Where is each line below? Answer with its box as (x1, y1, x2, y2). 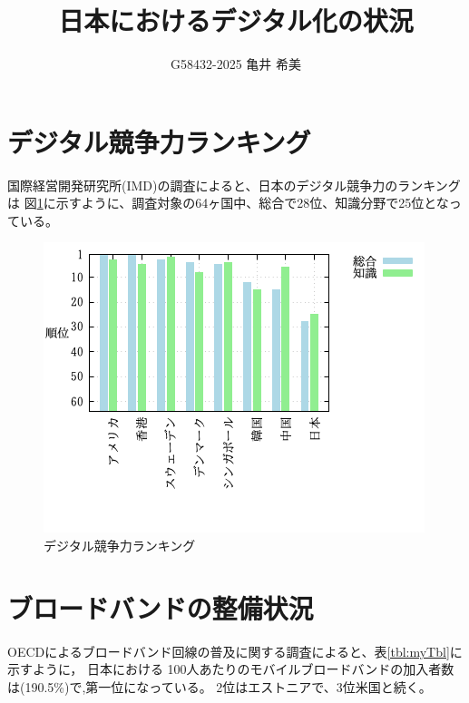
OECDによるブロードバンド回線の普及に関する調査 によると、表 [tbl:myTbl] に (7, 641, 463, 660)
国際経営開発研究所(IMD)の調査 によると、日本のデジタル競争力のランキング (7, 175, 461, 194)
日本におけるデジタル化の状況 (58, 2, 414, 39)
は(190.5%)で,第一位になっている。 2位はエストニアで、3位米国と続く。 (7, 677, 432, 696)
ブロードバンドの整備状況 (7, 589, 314, 626)
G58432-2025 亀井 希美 (171, 54, 301, 73)
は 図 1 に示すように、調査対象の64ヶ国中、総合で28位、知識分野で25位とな (7, 193, 449, 212)
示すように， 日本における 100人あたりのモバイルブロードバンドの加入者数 (7, 659, 454, 679)
